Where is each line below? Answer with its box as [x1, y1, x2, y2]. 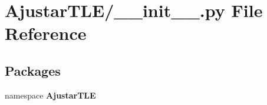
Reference [5, 21, 87, 45]
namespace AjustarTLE [5, 89, 96, 101]
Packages [5, 61, 61, 79]
